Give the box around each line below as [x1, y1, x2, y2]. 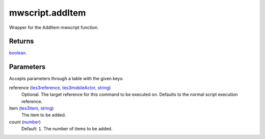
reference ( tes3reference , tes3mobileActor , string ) [9, 85, 111, 91]
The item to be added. [21, 112, 66, 118]
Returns [9, 37, 34, 46]
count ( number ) [9, 119, 41, 125]
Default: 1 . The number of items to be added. [21, 126, 113, 132]
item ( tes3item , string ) [9, 105, 54, 111]
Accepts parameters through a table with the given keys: [9, 76, 124, 82]
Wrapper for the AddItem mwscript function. [9, 24, 99, 30]
